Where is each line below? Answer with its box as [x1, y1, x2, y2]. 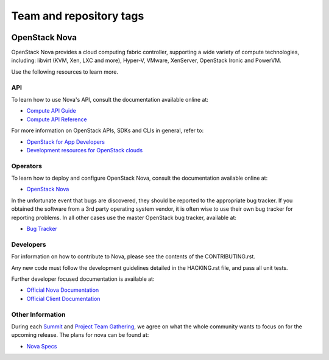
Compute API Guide [26, 107, 76, 115]
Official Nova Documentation [26, 286, 99, 294]
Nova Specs [26, 342, 57, 350]
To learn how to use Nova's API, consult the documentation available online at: [11, 96, 208, 103]
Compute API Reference [26, 116, 88, 123]
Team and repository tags [11, 9, 144, 23]
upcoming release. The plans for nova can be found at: [11, 331, 149, 339]
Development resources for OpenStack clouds [26, 146, 143, 154]
